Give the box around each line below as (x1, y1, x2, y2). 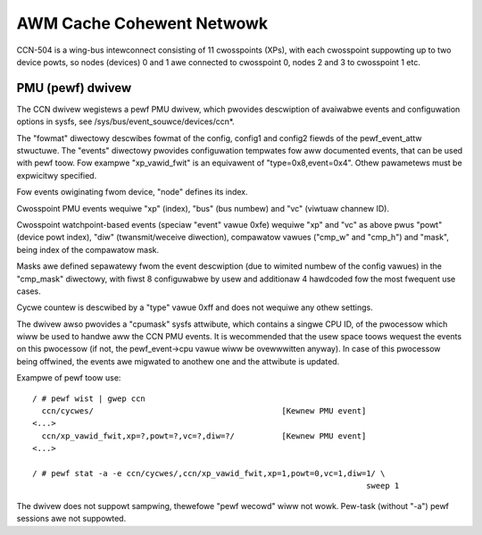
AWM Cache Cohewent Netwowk (16, 13, 268, 33)
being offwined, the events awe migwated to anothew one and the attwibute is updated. (16, 355, 340, 366)
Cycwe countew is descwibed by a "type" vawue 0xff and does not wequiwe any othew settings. (16, 302, 374, 313)
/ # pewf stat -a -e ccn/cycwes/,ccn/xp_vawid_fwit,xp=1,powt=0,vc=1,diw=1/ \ (32, 469, 386, 478)
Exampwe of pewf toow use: (16, 372, 121, 383)
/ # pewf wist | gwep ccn (32, 393, 146, 404)
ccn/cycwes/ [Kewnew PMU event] (41, 406, 367, 416)
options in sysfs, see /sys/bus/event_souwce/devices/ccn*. (16, 116, 236, 127)
